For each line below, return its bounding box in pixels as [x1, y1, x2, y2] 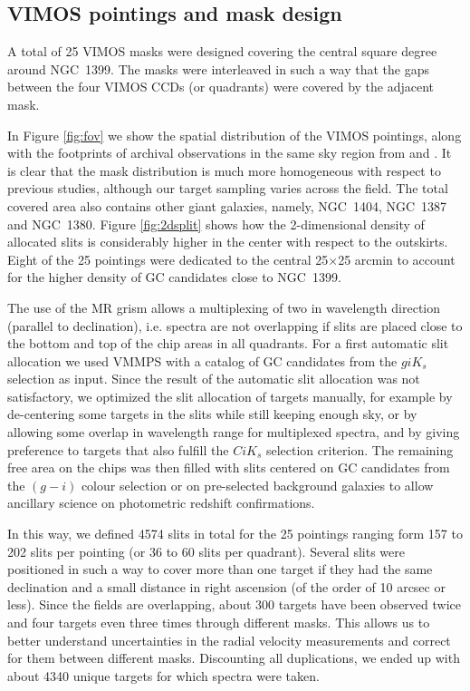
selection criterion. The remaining [265, 440, 454, 459]
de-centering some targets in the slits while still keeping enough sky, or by [7, 404, 417, 423]
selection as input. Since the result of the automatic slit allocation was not [7, 369, 420, 388]
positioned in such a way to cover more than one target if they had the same [7, 560, 433, 579]
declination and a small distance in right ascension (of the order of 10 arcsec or [7, 577, 446, 596]
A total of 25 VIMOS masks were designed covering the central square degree [7, 42, 437, 61]
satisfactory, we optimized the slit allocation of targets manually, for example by [7, 386, 453, 405]
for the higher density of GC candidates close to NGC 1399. [7, 268, 341, 287]
